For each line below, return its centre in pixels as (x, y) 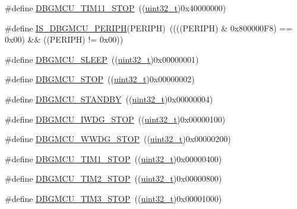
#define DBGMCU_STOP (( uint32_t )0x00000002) (100, 79)
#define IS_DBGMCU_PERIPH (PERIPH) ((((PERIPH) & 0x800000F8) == (149, 28)
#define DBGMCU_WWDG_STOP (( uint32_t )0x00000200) (118, 139)
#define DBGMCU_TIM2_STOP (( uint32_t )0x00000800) (113, 179)
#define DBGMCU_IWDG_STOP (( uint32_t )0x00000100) (115, 119)
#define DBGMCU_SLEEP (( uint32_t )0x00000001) (102, 59)
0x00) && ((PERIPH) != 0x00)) (64, 39)
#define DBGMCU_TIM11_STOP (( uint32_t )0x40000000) (116, 8)
